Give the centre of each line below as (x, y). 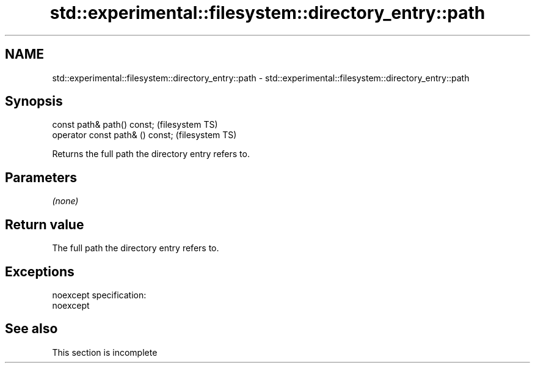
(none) (65, 201)
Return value (45, 224)
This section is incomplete (105, 352)
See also (31, 329)
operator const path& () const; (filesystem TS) (144, 135)
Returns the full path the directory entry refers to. (151, 154)
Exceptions (40, 271)
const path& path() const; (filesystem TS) (135, 125)
